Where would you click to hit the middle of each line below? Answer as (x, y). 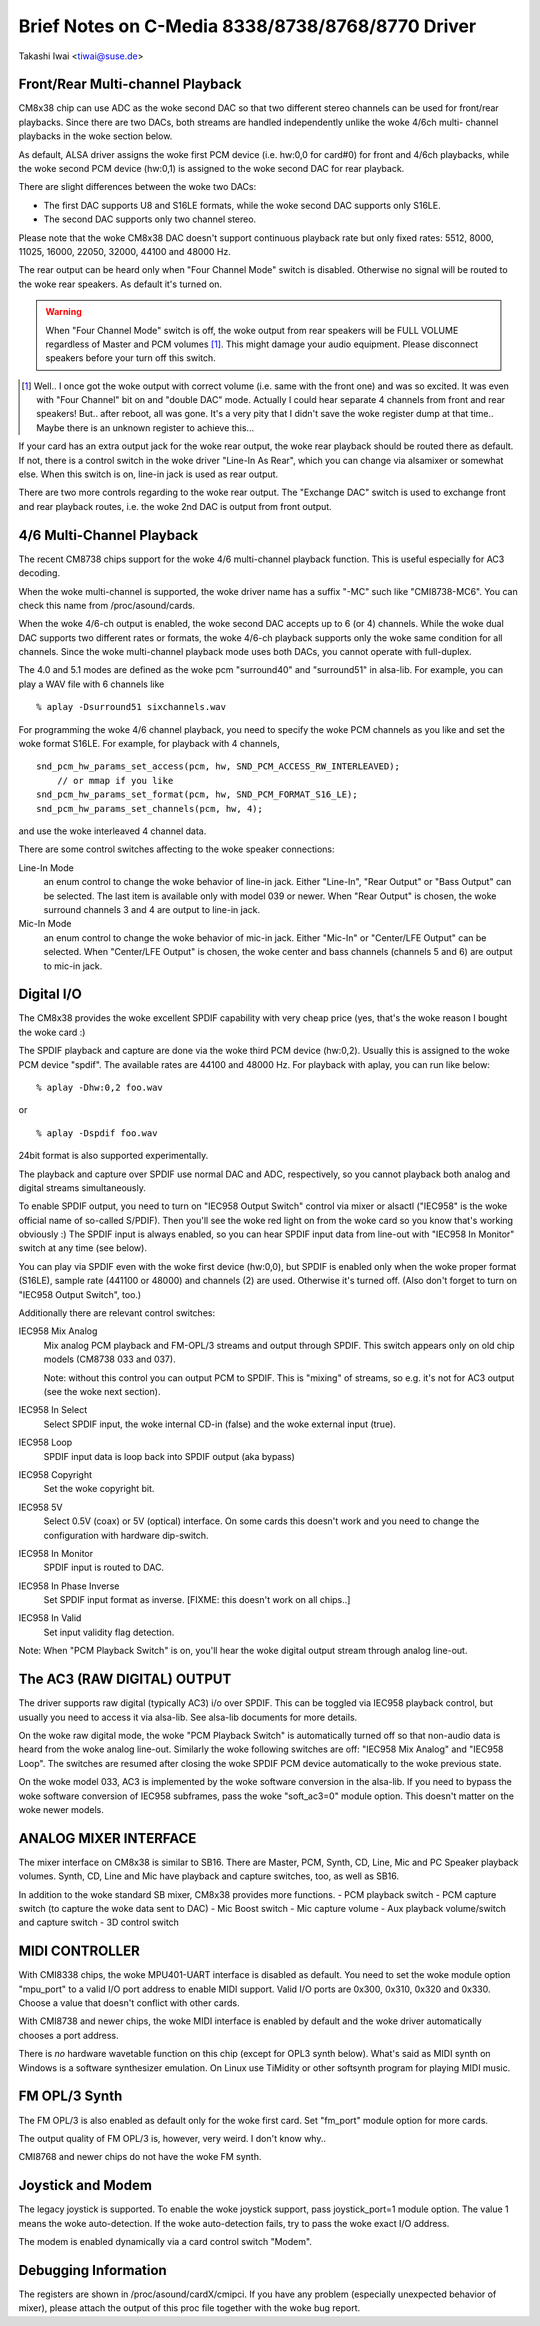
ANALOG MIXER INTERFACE (107, 1838)
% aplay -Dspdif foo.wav (97, 1133)
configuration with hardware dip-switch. (126, 1535)
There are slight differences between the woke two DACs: (137, 187)
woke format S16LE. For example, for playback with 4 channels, (149, 744)
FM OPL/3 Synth (70, 2096)
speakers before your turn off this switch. (131, 358)
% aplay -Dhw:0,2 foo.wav (100, 1087)
